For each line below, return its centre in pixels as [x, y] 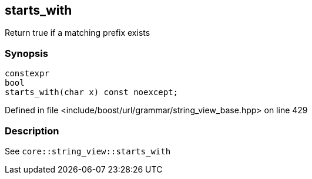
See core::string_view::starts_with [88, 151]
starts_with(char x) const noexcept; [92, 92]
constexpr [27, 74]
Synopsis [26, 53]
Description [32, 131]
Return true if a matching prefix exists [78, 33]
